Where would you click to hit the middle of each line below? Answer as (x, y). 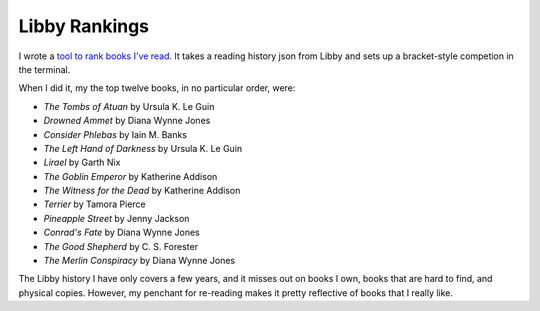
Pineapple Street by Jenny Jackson (116, 218)
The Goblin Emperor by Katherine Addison (130, 176)
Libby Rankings (84, 26)
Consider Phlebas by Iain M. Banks (115, 134)
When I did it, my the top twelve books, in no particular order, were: (157, 88)
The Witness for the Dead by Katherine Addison (142, 191)
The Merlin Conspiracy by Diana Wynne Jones (139, 261)
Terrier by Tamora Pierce (95, 204)
